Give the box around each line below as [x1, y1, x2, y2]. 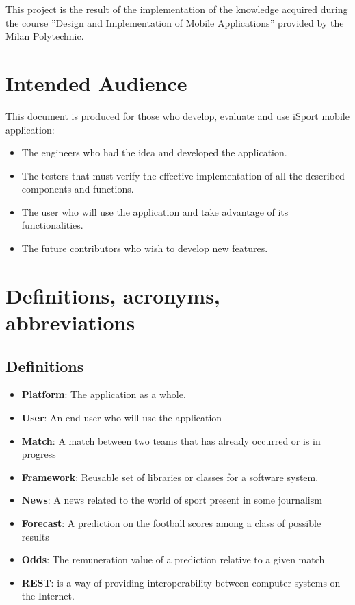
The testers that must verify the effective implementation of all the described [21, 168, 345, 182]
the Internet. [21, 589, 75, 603]
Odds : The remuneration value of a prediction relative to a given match [21, 552, 325, 567]
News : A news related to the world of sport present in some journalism [21, 493, 322, 507]
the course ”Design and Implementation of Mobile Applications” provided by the [5, 15, 344, 29]
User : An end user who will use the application [21, 410, 222, 425]
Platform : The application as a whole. [21, 387, 186, 402]
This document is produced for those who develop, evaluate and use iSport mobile [5, 108, 350, 123]
